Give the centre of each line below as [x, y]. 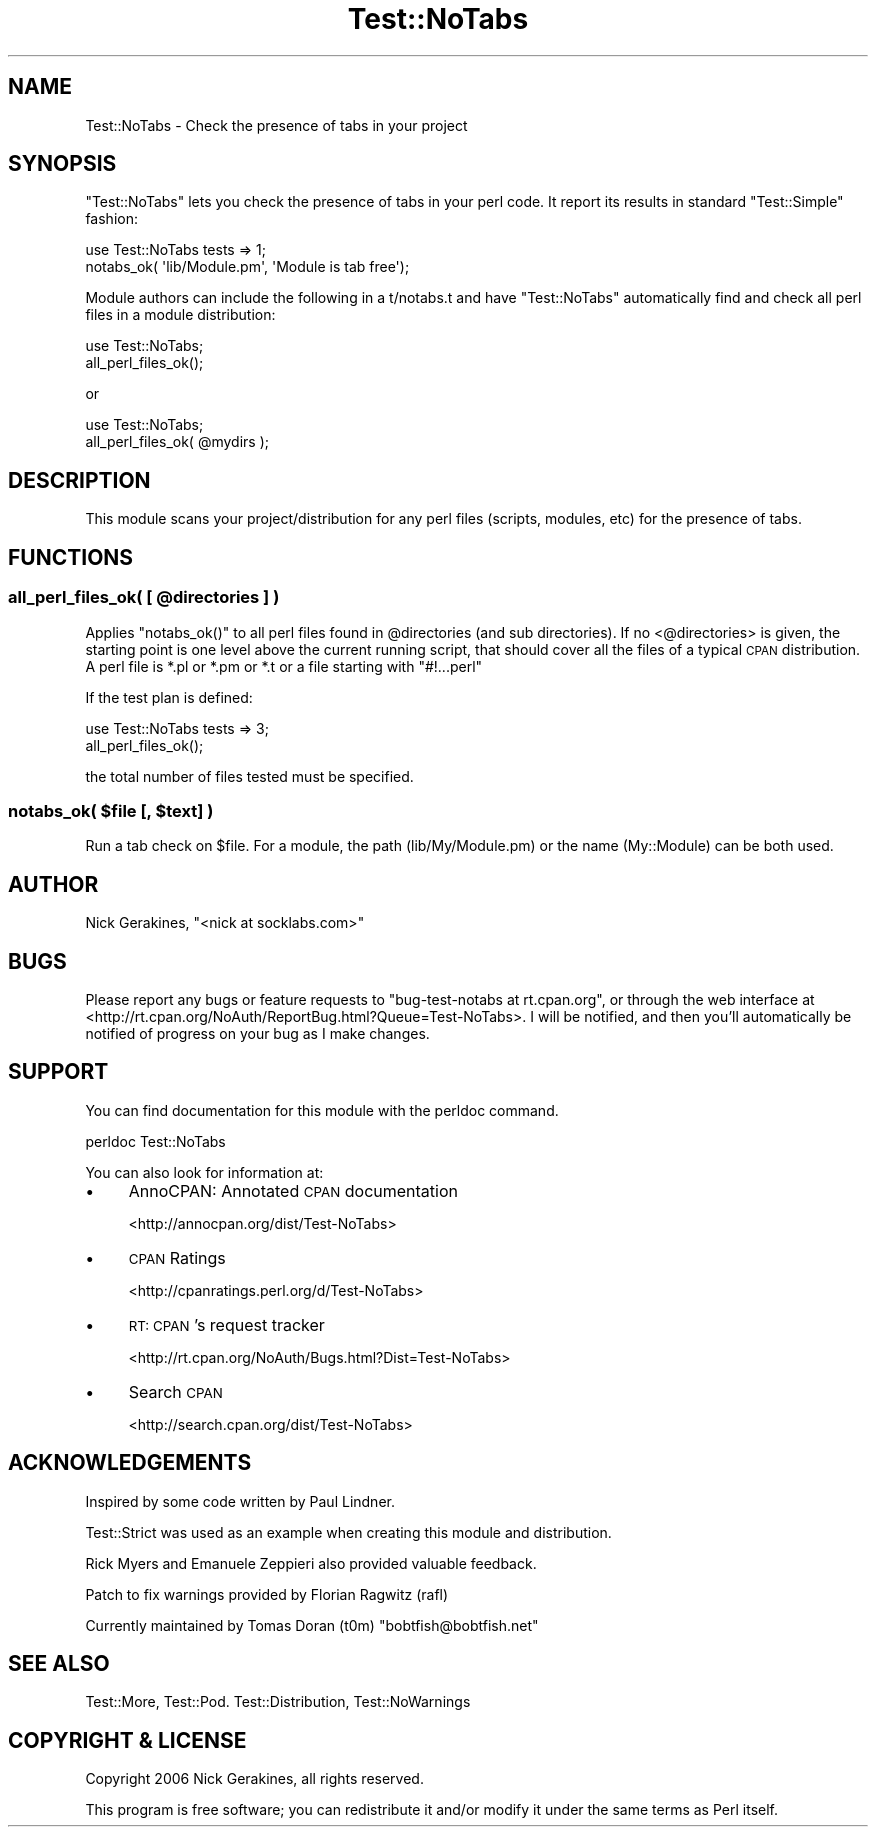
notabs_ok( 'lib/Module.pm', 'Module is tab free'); [247, 267]
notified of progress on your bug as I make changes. [257, 1033]
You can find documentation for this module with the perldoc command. [322, 1110]
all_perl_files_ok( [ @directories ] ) [144, 597]
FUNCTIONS [71, 557]
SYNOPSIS [62, 164]
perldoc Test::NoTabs [155, 1141]
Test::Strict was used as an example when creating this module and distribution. [348, 1532]
